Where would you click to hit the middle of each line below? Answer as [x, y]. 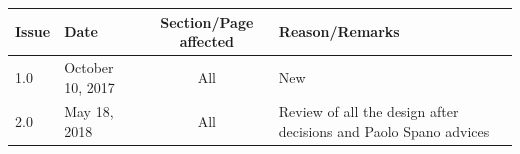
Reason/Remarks [339, 31]
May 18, [89, 111]
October [89, 66]
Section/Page [207, 21]
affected [206, 41]
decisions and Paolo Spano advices [384, 130]
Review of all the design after [368, 111]
